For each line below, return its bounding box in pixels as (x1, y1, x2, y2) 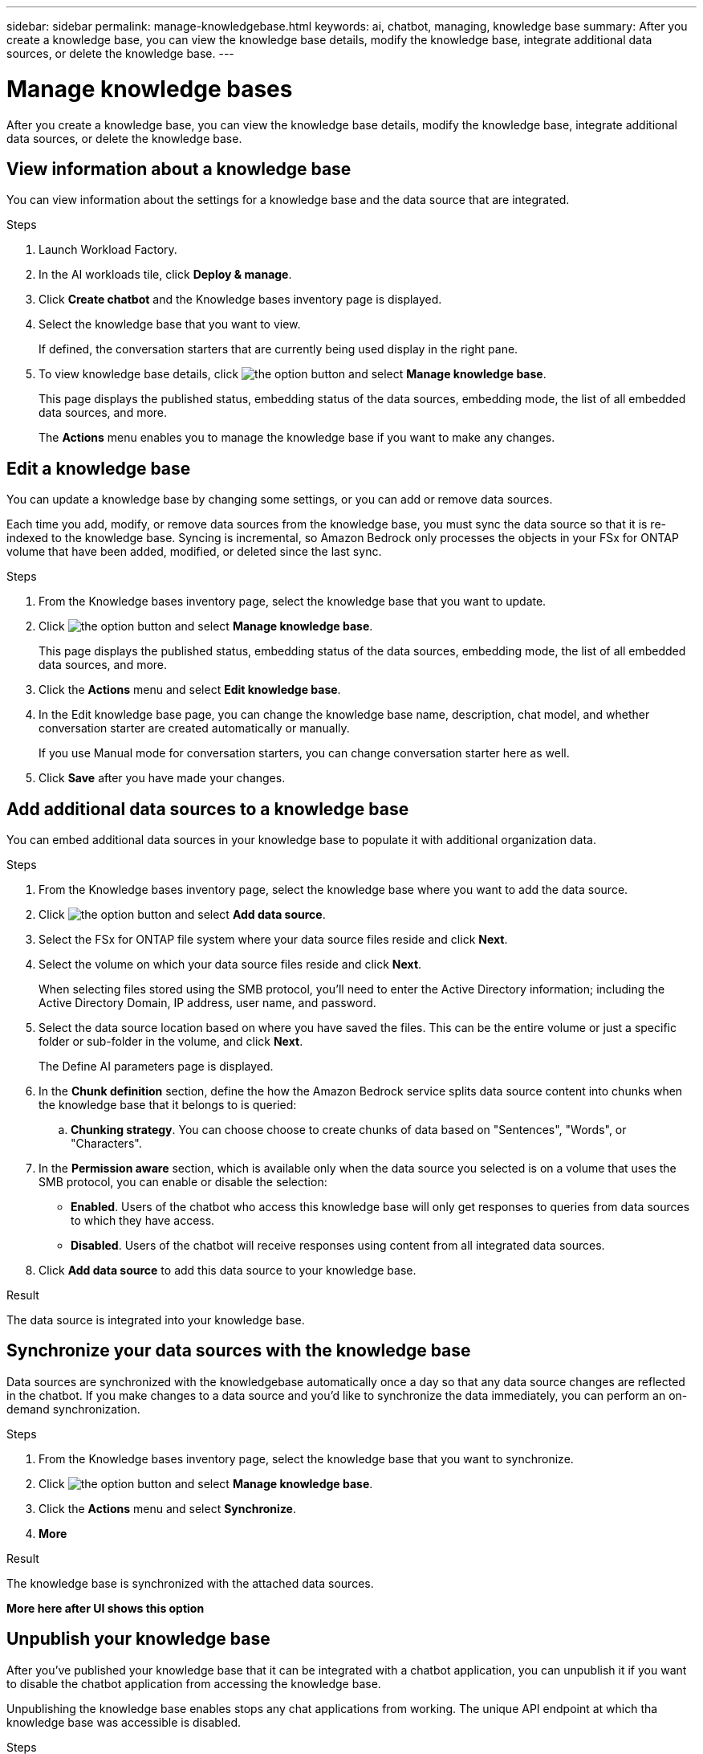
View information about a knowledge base (6, 158, 351, 179)
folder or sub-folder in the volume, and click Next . (39, 1034, 303, 1049)
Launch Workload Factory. (39, 243, 177, 257)
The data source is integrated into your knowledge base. (6, 1313, 305, 1328)
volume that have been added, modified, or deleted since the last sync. (6, 545, 382, 559)
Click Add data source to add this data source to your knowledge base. (39, 1263, 417, 1278)
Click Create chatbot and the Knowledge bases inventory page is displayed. (39, 292, 442, 307)
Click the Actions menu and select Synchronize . (39, 1501, 297, 1515)
